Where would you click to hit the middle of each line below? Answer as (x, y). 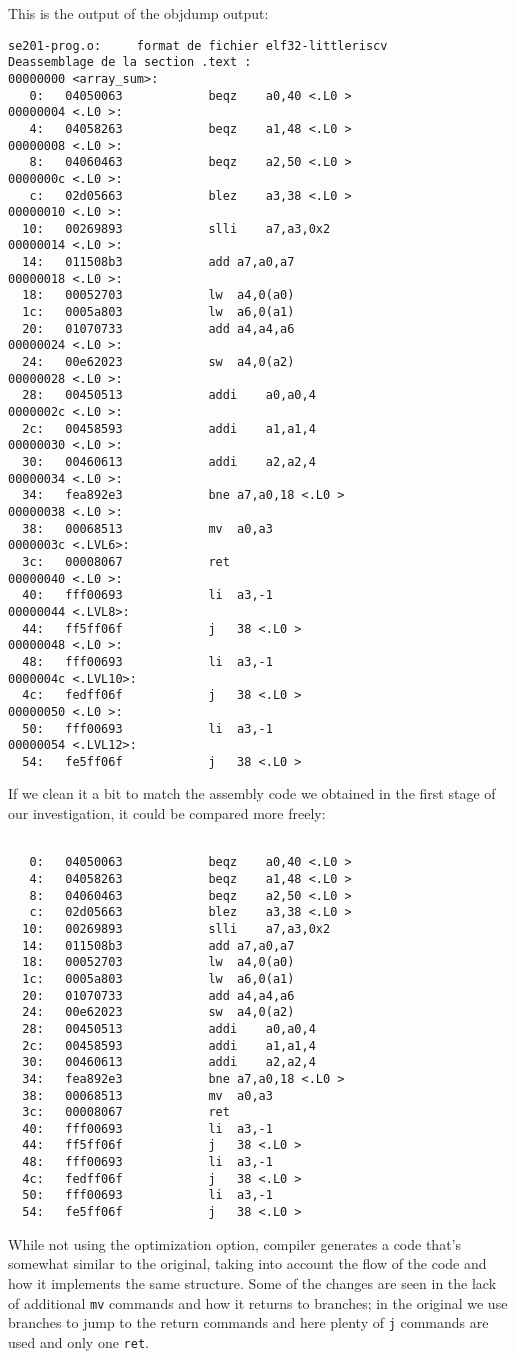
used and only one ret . (78, 1341)
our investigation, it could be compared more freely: (167, 813)
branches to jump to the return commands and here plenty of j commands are (248, 1322)
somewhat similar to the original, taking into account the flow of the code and (247, 1263)
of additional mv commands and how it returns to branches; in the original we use (258, 1302)
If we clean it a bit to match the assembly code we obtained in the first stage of (252, 793)
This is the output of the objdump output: (138, 13)
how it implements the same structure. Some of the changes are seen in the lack (252, 1282)
